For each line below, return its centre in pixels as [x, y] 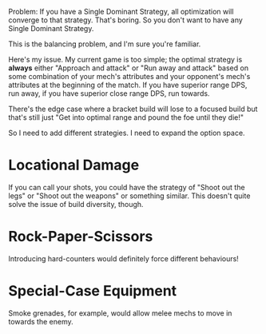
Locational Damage [74, 165]
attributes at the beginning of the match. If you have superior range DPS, [128, 85]
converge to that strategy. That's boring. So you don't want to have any [126, 20]
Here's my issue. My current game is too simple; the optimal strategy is [125, 60]
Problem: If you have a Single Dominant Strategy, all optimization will [121, 12]
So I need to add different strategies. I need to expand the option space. [127, 133]
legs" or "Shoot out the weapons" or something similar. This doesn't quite [129, 196]
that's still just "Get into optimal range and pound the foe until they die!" [126, 117]
